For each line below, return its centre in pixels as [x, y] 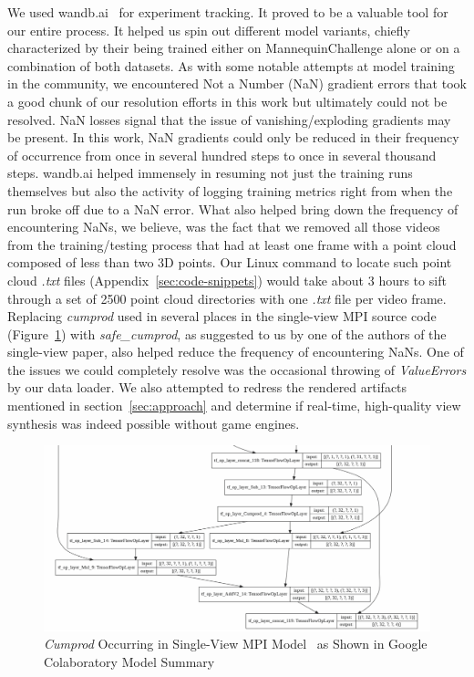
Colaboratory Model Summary [129, 661]
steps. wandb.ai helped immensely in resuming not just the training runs [210, 173]
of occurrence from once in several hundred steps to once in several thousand [222, 155]
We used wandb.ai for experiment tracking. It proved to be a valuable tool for [228, 12]
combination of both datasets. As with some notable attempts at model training [231, 65]
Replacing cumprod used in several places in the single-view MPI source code [222, 316]
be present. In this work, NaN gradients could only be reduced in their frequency [233, 137]
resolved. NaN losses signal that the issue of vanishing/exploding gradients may [229, 119]
